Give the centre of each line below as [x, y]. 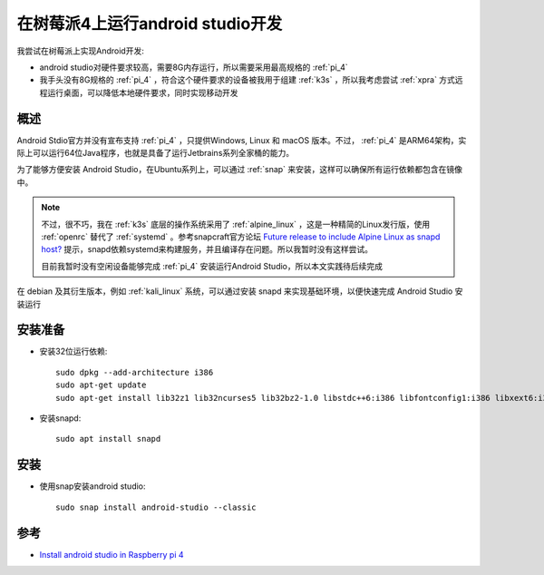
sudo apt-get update [101, 385]
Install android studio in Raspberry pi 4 [112, 554]
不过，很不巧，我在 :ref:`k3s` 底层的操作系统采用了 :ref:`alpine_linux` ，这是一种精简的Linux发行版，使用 [236, 224]
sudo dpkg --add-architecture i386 [135, 372]
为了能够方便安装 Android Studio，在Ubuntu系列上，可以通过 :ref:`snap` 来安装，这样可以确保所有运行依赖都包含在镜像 [239, 170]
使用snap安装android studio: [92, 486]
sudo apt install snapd [108, 439]
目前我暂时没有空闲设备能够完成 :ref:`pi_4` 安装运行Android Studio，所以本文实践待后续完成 [212, 266]
